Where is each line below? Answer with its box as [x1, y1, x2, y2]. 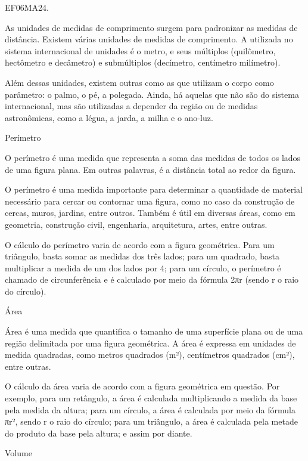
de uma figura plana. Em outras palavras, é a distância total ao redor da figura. [5, 163, 296, 175]
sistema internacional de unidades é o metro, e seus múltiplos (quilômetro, [5, 44, 276, 57]
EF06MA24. [5, 1, 49, 13]
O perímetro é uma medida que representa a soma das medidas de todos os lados [5, 151, 301, 163]
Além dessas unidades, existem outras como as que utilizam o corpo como [5, 76, 274, 88]
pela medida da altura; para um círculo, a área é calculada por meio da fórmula [5, 403, 295, 416]
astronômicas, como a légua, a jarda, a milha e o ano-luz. [5, 111, 213, 123]
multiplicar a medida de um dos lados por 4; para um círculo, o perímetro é [5, 261, 281, 274]
